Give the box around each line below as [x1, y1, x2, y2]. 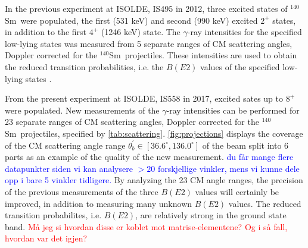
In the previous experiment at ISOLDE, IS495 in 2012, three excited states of [5, 2, 288, 14]
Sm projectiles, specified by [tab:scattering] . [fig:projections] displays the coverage [5, 127, 303, 139]
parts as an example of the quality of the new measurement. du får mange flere [5, 150, 294, 163]
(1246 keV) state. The [101, 26, 181, 38]
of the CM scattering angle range [5, 139, 126, 151]
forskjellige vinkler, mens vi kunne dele [157, 162, 300, 174]
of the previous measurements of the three [5, 185, 158, 197]
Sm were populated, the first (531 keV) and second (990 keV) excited [5, 14, 258, 26]
